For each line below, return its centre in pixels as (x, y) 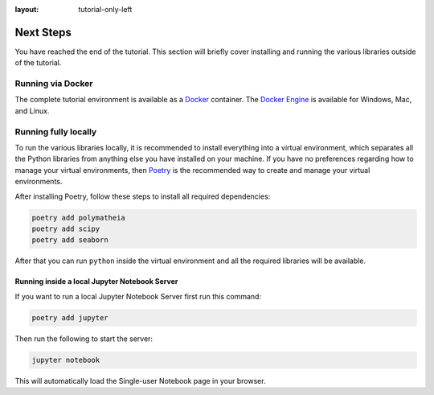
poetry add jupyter (70, 317)
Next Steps (43, 32)
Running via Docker (54, 84)
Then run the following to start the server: (84, 339)
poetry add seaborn (70, 240)
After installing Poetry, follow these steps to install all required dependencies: (143, 196)
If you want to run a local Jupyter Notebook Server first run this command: (138, 296)
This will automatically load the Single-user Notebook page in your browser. (140, 381)
